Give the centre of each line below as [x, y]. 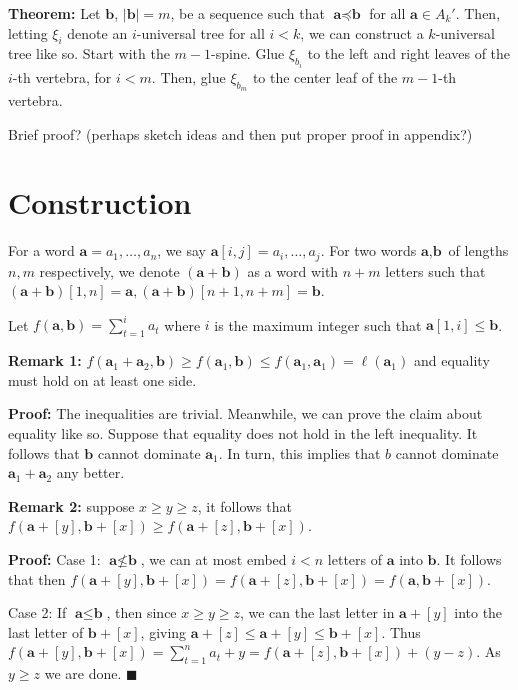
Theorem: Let [54, 13]
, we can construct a [362, 32]
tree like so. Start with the [89, 53]
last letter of [46, 631]
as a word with [293, 270]
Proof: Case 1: [54, 559]
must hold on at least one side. [102, 379]
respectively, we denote [109, 270]
